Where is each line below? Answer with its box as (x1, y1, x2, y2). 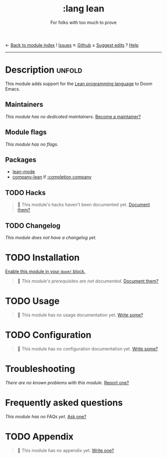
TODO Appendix (5, 431, 74, 442)
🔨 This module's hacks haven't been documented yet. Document (17, 202, 150, 208)
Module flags (5, 128, 47, 137)
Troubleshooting (5, 363, 76, 374)
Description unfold (5, 64, 83, 76)
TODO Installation (5, 252, 80, 264)
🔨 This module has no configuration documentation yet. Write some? (17, 346, 158, 352)
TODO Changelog (5, 221, 61, 230)
